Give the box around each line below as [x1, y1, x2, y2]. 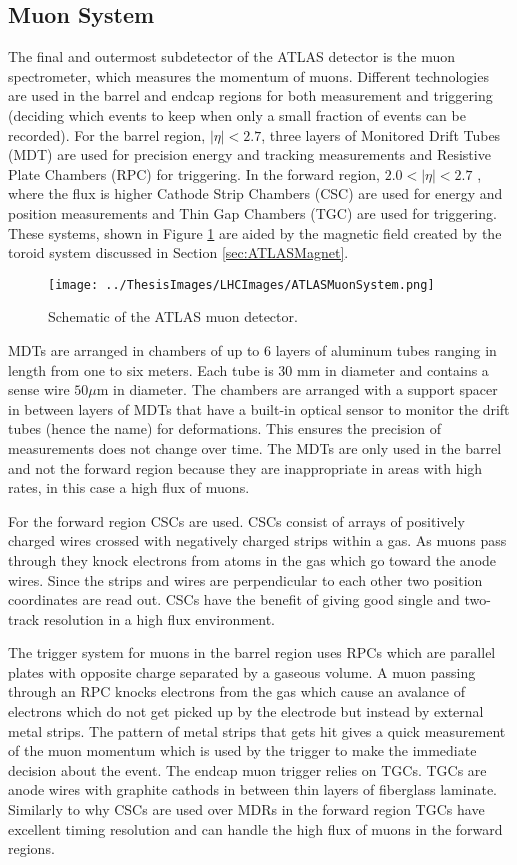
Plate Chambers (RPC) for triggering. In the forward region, [8, 163, 380, 184]
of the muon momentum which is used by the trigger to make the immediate [8, 740, 477, 761]
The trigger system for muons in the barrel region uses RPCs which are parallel [8, 642, 496, 663]
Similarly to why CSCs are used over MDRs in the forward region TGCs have [8, 799, 485, 820]
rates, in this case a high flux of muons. [8, 477, 250, 498]
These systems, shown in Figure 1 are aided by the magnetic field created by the [8, 222, 502, 243]
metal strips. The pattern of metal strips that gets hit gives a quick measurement [8, 720, 506, 741]
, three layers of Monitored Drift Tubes [261, 124, 501, 145]
